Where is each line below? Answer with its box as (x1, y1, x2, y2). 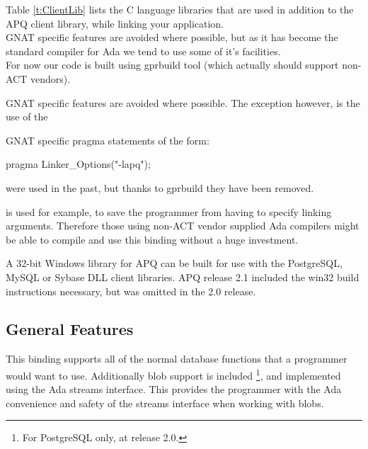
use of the (6, 109, 48, 124)
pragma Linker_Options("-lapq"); (6, 157, 151, 171)
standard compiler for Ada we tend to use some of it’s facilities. (6, 43, 281, 58)
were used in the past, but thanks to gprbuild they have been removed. (6, 180, 314, 195)
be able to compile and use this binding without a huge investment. (6, 232, 299, 246)
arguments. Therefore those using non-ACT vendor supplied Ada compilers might (6, 218, 360, 233)
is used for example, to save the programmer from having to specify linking (6, 204, 332, 219)
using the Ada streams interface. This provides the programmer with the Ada (6, 382, 342, 397)
